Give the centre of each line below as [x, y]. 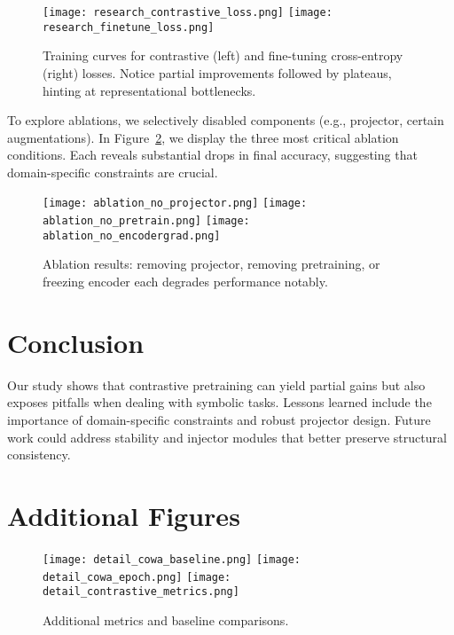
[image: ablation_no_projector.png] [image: [175, 204]
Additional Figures [124, 515]
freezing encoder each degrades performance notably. [185, 282]
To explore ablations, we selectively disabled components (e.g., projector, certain [226, 120]
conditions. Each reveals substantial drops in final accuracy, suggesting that [212, 155]
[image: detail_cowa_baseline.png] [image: [172, 559]
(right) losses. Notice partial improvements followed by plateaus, [217, 72]
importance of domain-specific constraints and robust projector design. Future [219, 419]
